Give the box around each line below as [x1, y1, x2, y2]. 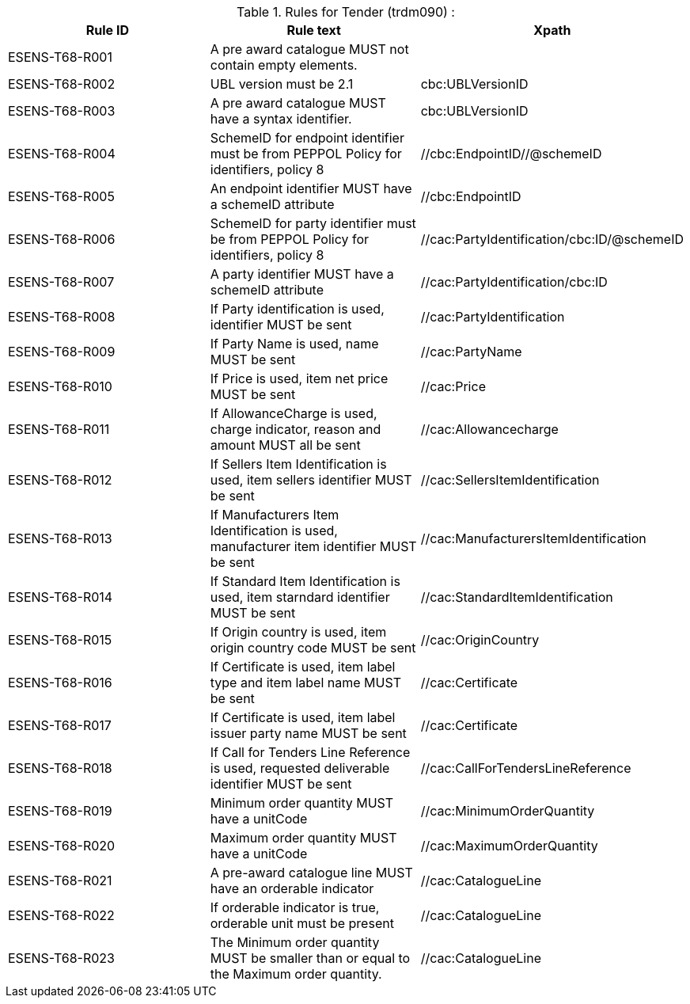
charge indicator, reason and [210, 421, 381, 437]
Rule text [286, 22, 341, 38]
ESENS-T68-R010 [8, 378, 112, 394]
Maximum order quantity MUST [210, 830, 397, 846]
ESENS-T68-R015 [8, 632, 112, 648]
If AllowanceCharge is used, [210, 405, 377, 421]
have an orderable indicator [210, 880, 374, 896]
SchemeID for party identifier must [210, 215, 416, 231]
